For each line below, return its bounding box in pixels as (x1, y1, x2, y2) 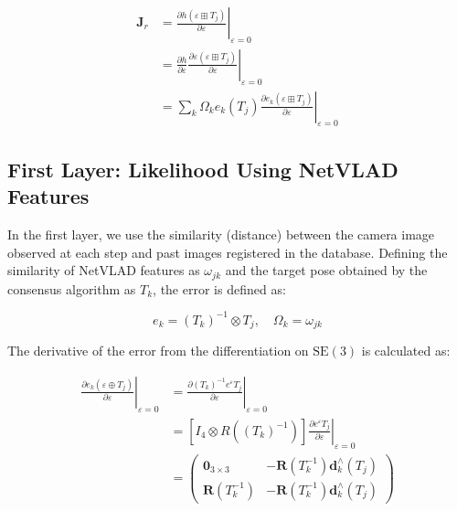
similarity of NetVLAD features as (7, 261, 200, 280)
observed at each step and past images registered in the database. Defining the (7, 242, 448, 261)
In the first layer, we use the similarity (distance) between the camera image (7, 225, 435, 244)
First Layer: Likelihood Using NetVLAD (7, 154, 399, 183)
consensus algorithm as (7, 279, 136, 298)
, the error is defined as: (153, 279, 286, 298)
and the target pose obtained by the (225, 261, 428, 280)
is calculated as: (361, 341, 451, 360)
